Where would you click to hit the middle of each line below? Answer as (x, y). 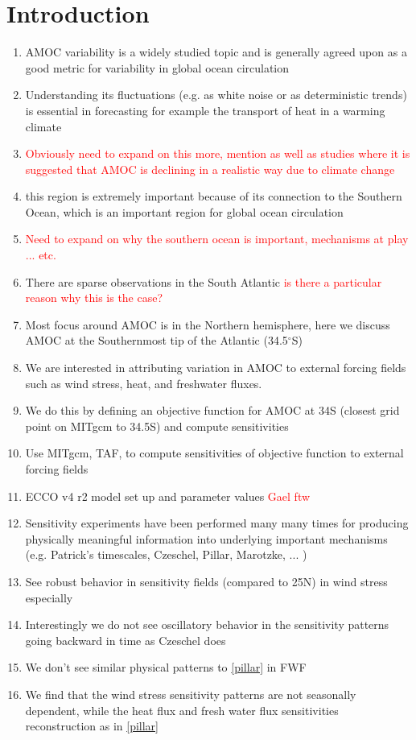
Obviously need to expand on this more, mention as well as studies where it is (218, 153)
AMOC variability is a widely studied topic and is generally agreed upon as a (216, 52)
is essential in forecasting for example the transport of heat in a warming (205, 110)
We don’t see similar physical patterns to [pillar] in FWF (166, 667)
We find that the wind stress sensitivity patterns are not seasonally (191, 694)
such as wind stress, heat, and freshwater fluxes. (144, 383)
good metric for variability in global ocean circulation (157, 67)
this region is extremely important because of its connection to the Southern (214, 196)
